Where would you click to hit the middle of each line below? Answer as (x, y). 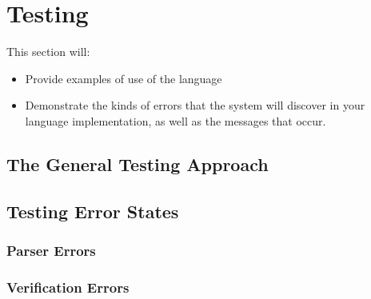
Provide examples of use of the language (124, 78)
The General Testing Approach (138, 163)
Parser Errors (51, 250)
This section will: (48, 52)
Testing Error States (93, 211)
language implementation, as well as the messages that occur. (176, 120)
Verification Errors (68, 287)
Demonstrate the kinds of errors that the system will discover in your (195, 105)
